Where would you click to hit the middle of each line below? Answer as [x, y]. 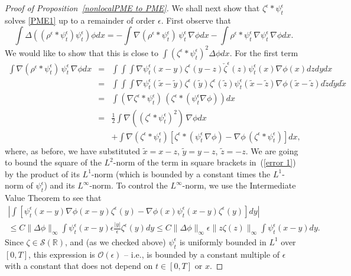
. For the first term [264, 52]
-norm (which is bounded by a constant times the [181, 173]
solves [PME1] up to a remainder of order [80, 20]
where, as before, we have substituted [72, 150]
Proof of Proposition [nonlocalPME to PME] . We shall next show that [132, 8]
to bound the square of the [53, 162]
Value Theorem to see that [53, 198]
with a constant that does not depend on [79, 266]
